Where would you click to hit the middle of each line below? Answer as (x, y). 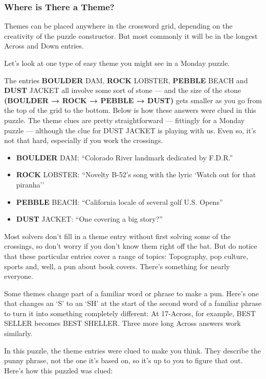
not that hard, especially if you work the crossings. (84, 140)
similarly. (18, 333)
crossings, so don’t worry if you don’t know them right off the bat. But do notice (131, 246)
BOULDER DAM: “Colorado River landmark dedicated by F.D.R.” (124, 157)
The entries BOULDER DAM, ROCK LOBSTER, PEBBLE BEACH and (126, 80)
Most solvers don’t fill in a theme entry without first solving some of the (117, 236)
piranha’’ (30, 184)
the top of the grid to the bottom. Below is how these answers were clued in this (130, 110)
